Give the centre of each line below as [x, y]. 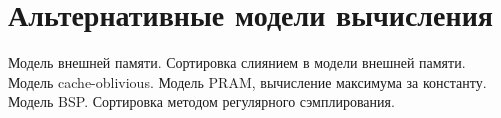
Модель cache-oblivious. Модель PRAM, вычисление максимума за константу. [247, 81]
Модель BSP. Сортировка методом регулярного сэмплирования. [201, 101]
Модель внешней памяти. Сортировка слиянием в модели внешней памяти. [237, 62]
